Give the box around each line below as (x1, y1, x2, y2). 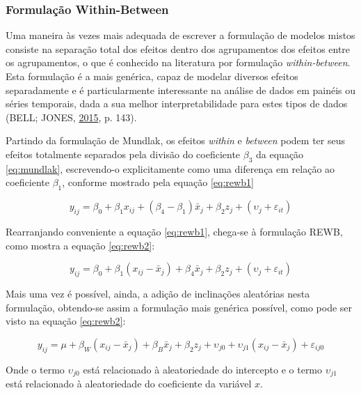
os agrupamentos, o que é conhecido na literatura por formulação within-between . (6, 55, 351, 70)
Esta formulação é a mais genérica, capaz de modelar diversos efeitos (6, 69, 298, 83)
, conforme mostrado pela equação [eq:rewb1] (62, 175, 254, 190)
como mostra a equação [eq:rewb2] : (6, 238, 155, 252)
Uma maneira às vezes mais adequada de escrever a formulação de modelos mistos (6, 28, 355, 43)
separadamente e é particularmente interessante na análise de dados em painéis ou (6, 82, 356, 97)
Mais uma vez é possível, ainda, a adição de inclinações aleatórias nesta (6, 286, 310, 300)
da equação (256, 146, 304, 161)
